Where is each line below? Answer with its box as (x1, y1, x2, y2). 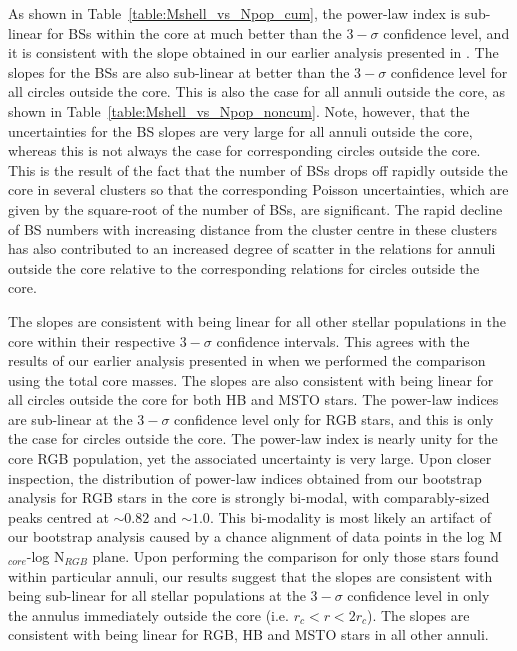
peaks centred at (8, 506, 109, 527)
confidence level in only (347, 585, 490, 606)
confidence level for (390, 61, 508, 82)
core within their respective (8, 330, 176, 351)
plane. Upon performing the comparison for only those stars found (92, 546, 499, 567)
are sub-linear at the (8, 408, 133, 429)
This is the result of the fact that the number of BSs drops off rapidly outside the (8, 159, 508, 180)
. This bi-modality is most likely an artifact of (209, 506, 491, 527)
